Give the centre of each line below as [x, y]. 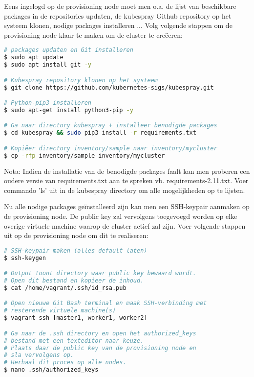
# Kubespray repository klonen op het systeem [81, 80]
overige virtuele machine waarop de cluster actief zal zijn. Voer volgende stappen [125, 225]
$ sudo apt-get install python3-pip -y [69, 110]
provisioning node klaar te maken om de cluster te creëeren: [93, 35]
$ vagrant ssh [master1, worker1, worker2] [76, 318]
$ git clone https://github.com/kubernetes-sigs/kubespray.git [109, 87]
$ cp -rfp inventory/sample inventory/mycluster [85, 155]
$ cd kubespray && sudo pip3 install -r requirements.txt [100, 133]
